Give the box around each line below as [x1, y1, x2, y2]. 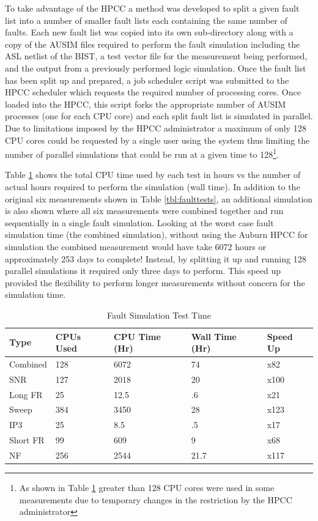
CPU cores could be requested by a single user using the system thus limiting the [5, 133, 310, 146]
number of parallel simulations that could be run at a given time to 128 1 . [5, 146, 279, 160]
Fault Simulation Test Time [107, 308, 211, 321]
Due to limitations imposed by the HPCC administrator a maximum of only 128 [5, 121, 306, 134]
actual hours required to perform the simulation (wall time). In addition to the [5, 180, 300, 193]
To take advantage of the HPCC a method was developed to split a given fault [5, 2, 300, 14]
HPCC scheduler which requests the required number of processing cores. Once [5, 86, 301, 98]
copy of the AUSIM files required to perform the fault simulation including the [5, 37, 300, 50]
